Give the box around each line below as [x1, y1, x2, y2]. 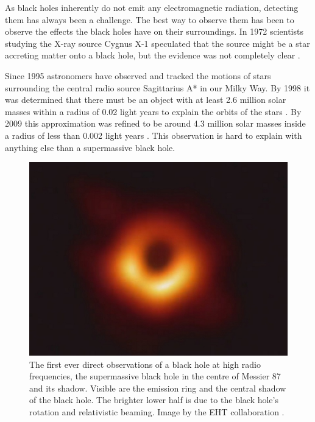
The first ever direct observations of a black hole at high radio [29, 357, 261, 370]
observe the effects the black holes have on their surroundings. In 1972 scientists [5, 25, 303, 38]
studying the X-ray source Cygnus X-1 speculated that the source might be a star [5, 37, 310, 49]
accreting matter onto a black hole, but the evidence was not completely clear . [5, 49, 300, 62]
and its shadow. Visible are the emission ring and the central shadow [29, 381, 286, 394]
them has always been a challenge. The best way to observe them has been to [5, 13, 294, 26]
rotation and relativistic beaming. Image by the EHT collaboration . [29, 405, 285, 418]
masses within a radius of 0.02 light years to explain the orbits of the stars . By [5, 105, 302, 118]
